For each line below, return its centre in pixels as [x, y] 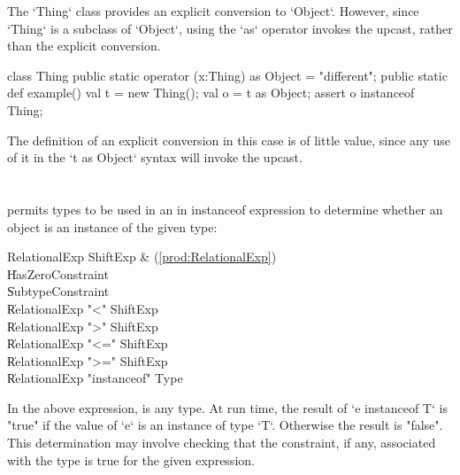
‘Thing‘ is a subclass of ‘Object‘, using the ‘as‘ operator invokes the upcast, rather [230, 28]
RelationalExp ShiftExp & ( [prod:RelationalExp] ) [142, 257]
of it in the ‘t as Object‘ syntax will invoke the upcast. [155, 157]
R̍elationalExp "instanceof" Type [95, 378]
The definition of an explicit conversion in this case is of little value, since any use [229, 140]
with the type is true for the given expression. [131, 459]
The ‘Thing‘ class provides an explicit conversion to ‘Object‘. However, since [213, 11]
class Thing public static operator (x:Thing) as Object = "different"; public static [227, 75]
